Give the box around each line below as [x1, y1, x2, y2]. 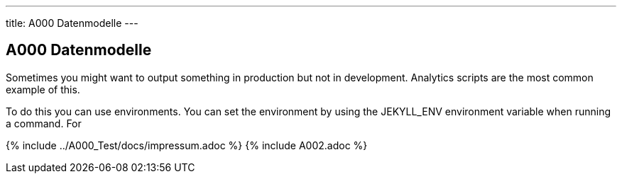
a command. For [6, 117, 82, 129]
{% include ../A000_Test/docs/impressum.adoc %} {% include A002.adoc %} [6, 139, 368, 151]
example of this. [6, 83, 80, 96]
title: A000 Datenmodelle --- [6, 17, 138, 29]
